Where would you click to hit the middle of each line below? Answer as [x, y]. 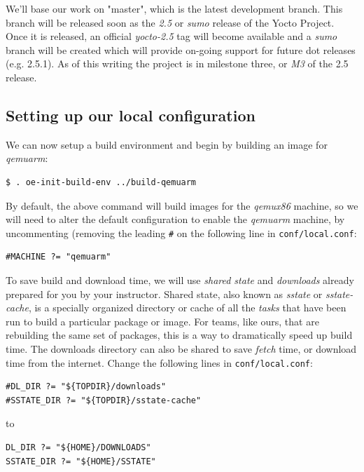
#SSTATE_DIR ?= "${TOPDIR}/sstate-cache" [104, 400]
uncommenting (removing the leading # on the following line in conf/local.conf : [181, 232]
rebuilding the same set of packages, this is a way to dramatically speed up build [179, 335]
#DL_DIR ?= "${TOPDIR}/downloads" [86, 387]
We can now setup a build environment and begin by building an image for [167, 144]
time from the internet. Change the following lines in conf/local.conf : [159, 362]
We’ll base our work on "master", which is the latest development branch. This [174, 8]
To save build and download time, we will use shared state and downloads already [180, 279]
